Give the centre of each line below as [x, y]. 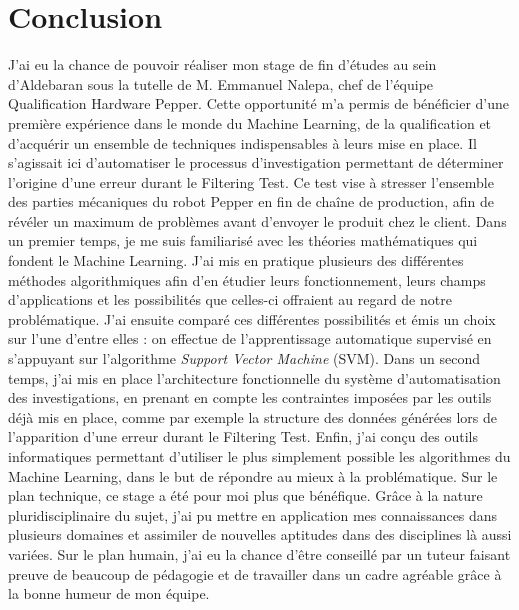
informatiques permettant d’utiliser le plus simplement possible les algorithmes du [259, 456]
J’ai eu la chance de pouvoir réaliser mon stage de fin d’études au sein [222, 64]
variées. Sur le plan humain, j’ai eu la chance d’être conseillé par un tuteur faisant [259, 553]
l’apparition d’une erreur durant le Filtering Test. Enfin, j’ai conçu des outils [243, 436]
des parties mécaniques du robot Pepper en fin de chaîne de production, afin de [251, 201]
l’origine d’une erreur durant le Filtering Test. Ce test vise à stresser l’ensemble [251, 181]
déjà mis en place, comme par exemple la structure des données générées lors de [253, 416]
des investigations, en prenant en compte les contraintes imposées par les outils [250, 397]
